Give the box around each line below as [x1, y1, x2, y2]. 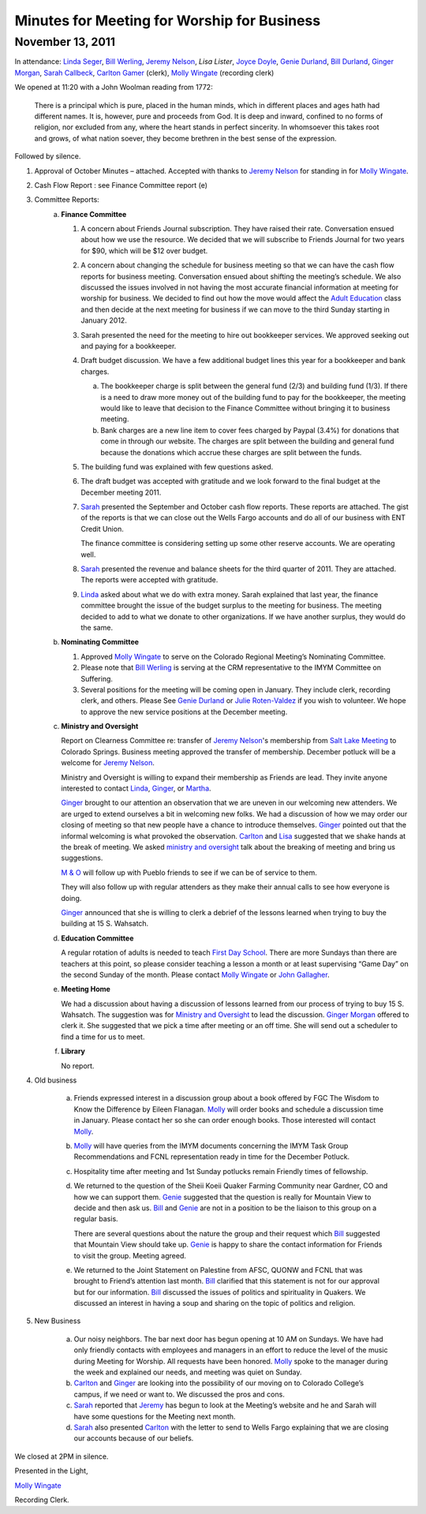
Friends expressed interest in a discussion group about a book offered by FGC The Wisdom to [73, 1093, 379, 1103]
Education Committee [61, 933, 134, 943]
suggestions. [61, 853, 103, 863]
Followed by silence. [14, 151, 81, 161]
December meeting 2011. [80, 488, 162, 497]
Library [61, 1046, 86, 1056]
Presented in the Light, [14, 1466, 88, 1475]
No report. [61, 1061, 95, 1071]
